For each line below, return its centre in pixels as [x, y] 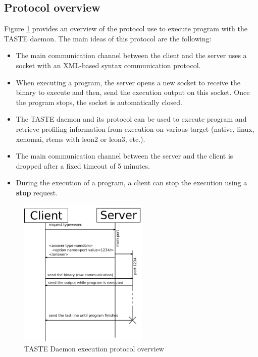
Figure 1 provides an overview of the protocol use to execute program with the [126, 29]
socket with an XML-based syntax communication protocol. [108, 65]
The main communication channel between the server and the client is [124, 156]
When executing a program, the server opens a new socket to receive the [128, 82]
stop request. [37, 192]
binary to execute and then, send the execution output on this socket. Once [133, 92]
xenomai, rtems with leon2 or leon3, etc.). [81, 139]
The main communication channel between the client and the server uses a [131, 55]
